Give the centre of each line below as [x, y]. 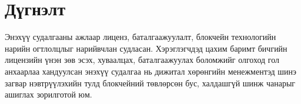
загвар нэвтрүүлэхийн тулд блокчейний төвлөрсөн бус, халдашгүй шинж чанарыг [150, 83]
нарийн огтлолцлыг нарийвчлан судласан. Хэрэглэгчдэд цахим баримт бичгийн [146, 48]
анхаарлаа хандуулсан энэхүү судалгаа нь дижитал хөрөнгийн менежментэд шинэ [150, 71]
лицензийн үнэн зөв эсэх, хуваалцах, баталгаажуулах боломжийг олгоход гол [142, 60]
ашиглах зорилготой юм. [49, 94]
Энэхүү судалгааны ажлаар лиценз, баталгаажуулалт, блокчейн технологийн [141, 37]
